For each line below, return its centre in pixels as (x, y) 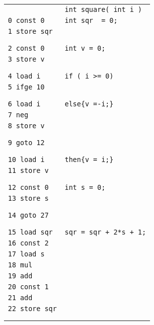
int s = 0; (85, 187)
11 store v (28, 170)
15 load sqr (31, 232)
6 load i (24, 104)
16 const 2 (28, 243)
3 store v (26, 59)
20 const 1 (28, 287)
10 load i (26, 160)
